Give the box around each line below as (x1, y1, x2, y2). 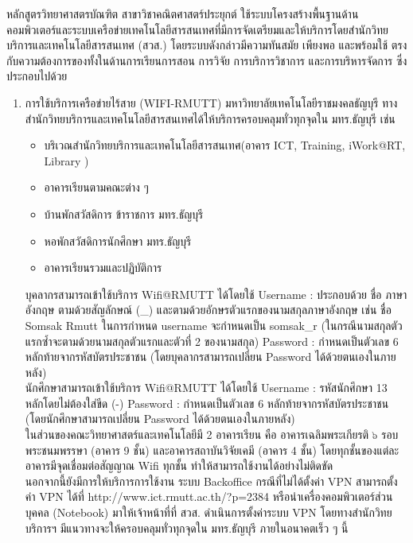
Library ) (44, 152, 89, 169)
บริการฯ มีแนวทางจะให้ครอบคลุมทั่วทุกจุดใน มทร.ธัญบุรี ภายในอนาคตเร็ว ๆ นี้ (25, 519, 349, 536)
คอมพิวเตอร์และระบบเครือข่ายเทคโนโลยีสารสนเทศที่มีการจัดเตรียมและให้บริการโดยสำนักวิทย (6, 21, 389, 37)
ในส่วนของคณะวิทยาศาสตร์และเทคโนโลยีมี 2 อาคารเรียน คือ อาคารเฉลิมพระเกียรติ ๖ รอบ (25, 426, 399, 443)
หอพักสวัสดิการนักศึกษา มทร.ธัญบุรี (44, 232, 192, 249)
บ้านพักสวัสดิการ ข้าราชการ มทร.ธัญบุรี (44, 205, 204, 222)
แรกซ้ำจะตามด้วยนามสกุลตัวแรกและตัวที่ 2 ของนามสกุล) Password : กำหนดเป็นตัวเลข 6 (25, 332, 399, 349)
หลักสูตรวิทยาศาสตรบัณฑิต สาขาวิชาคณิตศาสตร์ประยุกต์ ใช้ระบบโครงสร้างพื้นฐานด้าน (6, 6, 359, 21)
